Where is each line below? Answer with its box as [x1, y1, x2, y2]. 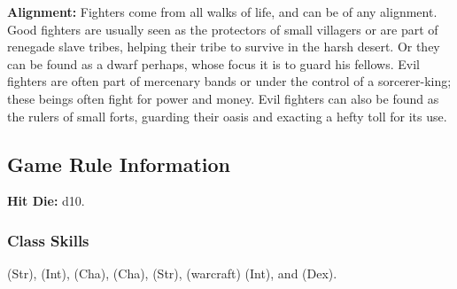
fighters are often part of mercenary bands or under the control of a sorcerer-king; [7, 72, 452, 90]
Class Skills [7, 229, 89, 251]
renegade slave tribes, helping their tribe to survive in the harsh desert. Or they [7, 37, 440, 56]
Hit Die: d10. [7, 191, 85, 210]
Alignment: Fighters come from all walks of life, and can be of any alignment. [7, 3, 438, 20]
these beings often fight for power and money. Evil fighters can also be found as [7, 89, 439, 107]
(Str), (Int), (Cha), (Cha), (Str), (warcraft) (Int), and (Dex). [7, 264, 337, 283]
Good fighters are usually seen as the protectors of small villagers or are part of [7, 20, 438, 38]
